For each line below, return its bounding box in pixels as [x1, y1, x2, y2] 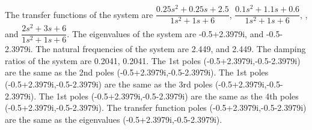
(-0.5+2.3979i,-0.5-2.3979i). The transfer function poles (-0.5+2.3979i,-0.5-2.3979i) [5, 101, 307, 114]
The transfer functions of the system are [5, 8, 153, 20]
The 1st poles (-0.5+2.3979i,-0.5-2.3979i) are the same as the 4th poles [38, 89, 299, 102]
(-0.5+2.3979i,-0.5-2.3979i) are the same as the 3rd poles [5, 78, 213, 90]
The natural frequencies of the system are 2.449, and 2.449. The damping [35, 43, 306, 55]
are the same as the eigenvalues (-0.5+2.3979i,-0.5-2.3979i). [5, 113, 222, 125]
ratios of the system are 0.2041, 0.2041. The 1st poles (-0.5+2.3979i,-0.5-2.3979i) [5, 54, 301, 66]
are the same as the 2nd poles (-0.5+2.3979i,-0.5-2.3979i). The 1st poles [5, 66, 269, 78]
